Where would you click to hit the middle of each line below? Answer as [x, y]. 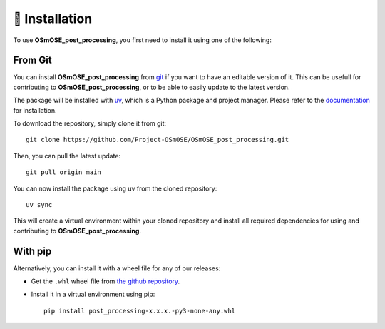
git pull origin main [63, 172]
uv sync [39, 204]
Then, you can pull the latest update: [67, 156]
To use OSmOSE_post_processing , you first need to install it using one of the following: [143, 40]
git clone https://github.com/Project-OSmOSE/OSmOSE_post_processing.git [158, 140]
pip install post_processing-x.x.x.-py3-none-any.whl [139, 311]
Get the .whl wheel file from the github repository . [106, 281]
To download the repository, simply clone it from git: [90, 123]
